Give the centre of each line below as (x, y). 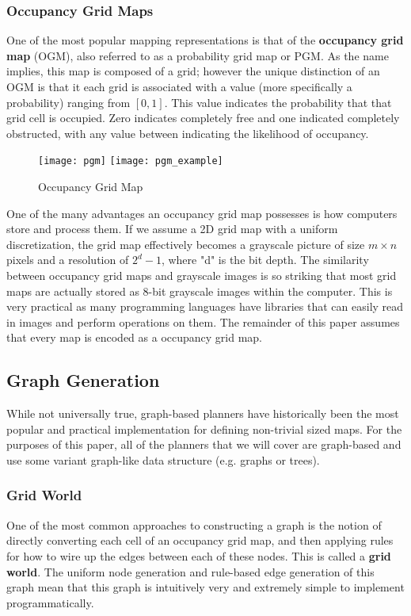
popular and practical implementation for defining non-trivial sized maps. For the (204, 429)
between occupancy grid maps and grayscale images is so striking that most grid (202, 275)
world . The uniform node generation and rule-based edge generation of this (190, 571)
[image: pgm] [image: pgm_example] (131, 161)
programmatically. (50, 602)
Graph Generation (83, 380)
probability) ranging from (68, 102)
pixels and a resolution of (68, 260)
